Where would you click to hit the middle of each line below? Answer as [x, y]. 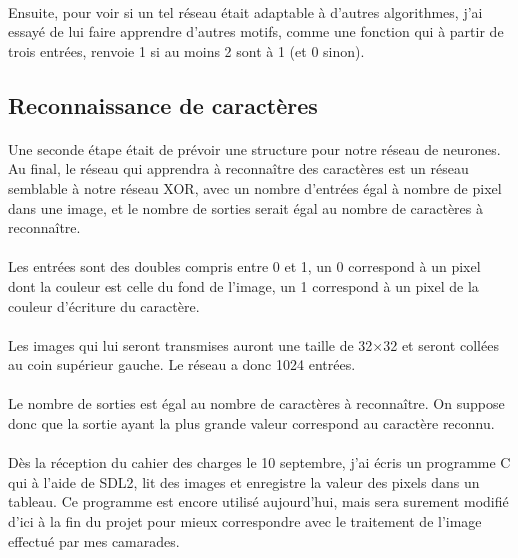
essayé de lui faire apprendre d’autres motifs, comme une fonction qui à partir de [256, 31]
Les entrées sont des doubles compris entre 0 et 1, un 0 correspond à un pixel [244, 266]
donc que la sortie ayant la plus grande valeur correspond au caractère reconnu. [251, 423]
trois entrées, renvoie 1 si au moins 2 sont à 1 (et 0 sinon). [186, 50]
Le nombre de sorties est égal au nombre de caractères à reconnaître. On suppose [256, 403]
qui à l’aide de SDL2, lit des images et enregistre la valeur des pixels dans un [244, 481]
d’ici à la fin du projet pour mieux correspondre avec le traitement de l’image [245, 521]
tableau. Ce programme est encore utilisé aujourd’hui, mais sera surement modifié [258, 501]
